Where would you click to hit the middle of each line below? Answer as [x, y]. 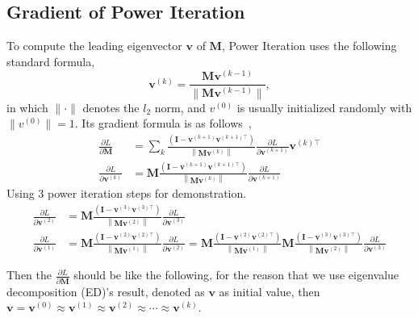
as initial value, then [270, 291]
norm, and [180, 107]
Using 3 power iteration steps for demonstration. [127, 193]
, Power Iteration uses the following [309, 46]
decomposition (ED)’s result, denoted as [106, 291]
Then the [29, 275]
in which [27, 107]
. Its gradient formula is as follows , [163, 123]
